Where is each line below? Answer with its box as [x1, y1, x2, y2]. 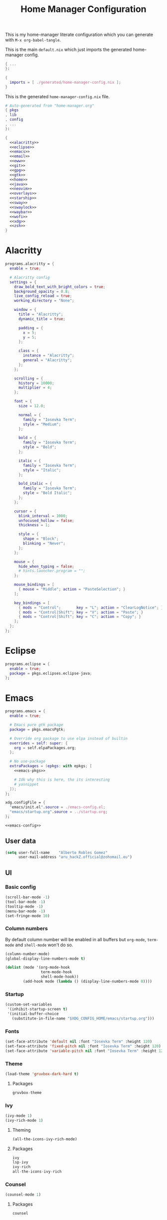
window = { [14, 307, 37, 312]
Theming [12, 1127, 31, 1133]
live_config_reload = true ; [14, 293, 72, 299]
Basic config [5, 883, 36, 890]
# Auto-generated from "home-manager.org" [5, 103, 94, 108]
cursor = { [14, 509, 37, 514]
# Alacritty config [9, 275, 50, 280]
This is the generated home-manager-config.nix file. [5, 93, 110, 99]
